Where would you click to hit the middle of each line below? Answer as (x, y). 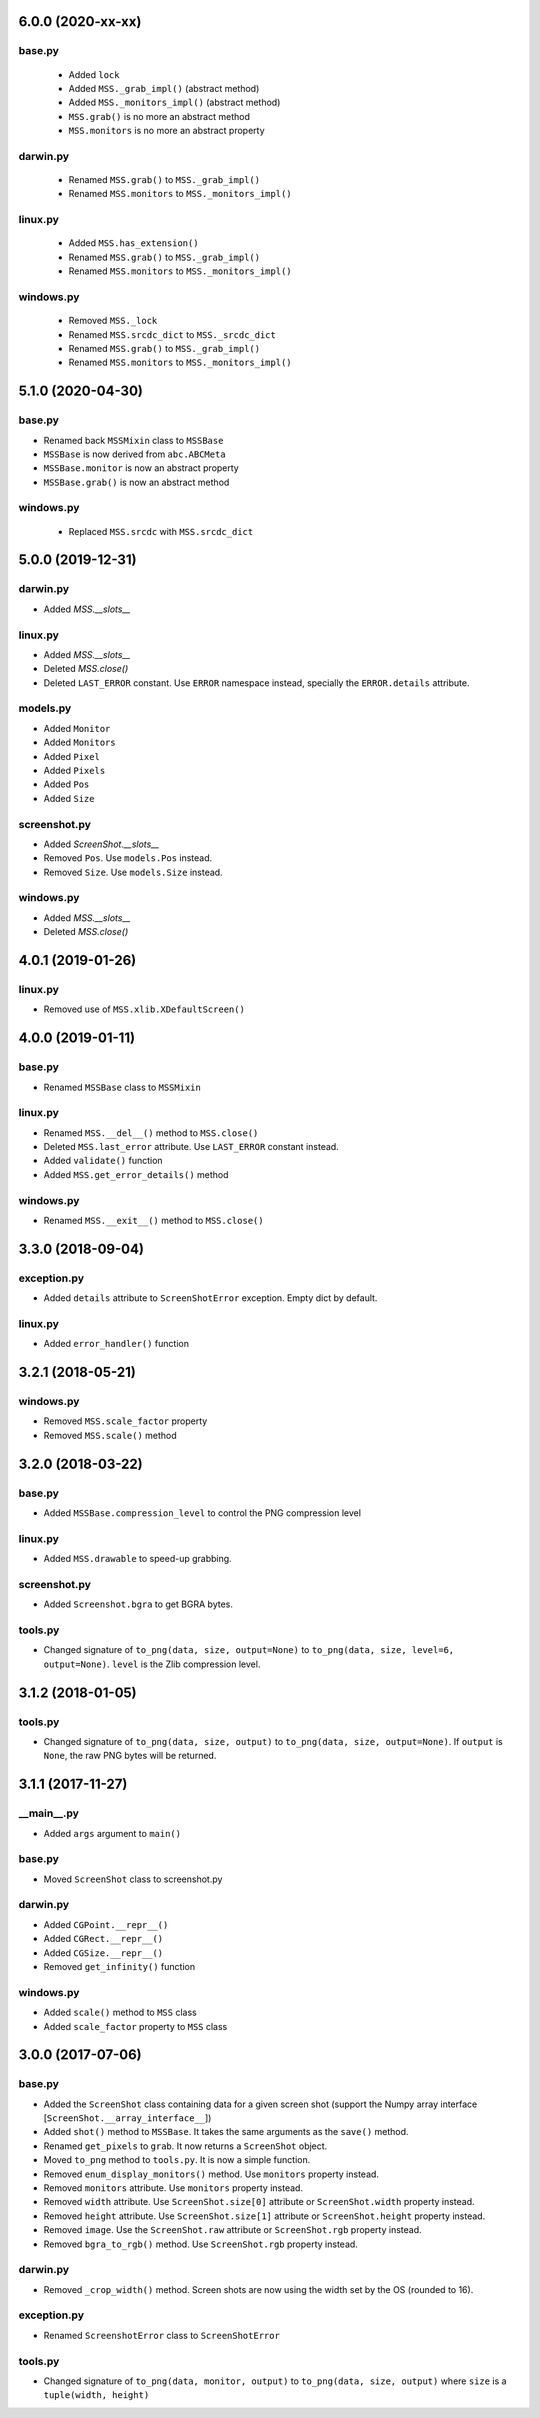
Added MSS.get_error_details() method (136, 1174)
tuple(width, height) (96, 2395)
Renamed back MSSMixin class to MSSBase (133, 440)
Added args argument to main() (112, 1833)
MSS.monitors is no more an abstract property (166, 131)
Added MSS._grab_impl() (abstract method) (164, 88)
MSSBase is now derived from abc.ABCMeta (134, 454)
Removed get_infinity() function (119, 1966)
